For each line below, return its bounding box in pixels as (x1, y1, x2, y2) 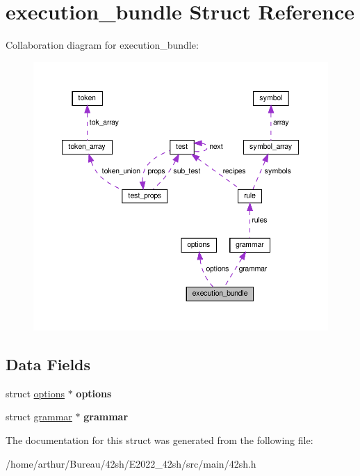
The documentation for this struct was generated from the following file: (6, 432, 313, 447)
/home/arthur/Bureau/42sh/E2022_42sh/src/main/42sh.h (6, 456, 256, 470)
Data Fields (6, 353, 91, 374)
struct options (6, 386, 65, 400)
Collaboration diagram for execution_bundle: (6, 38, 199, 52)
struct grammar (6, 409, 72, 424)
